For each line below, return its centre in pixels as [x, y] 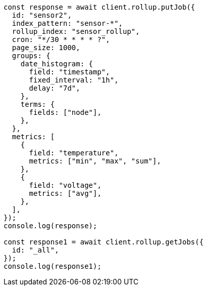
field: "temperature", [74, 153]
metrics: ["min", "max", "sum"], [95, 161]
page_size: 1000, [46, 48]
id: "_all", [35, 250]
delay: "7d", [55, 88]
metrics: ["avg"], [65, 193]
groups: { [31, 56]
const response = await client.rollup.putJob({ [99, 7]
